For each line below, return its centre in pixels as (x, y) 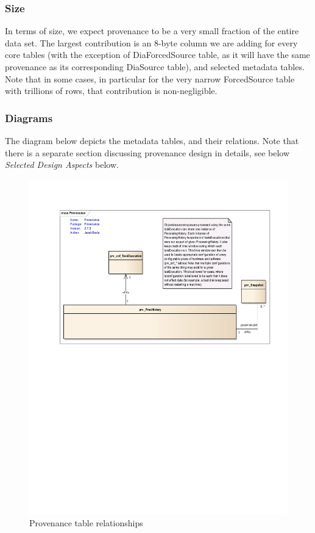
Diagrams (29, 118)
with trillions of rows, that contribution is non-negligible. (111, 91)
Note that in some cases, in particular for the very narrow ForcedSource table (150, 78)
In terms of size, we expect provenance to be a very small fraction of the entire (152, 31)
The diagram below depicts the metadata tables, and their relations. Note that (152, 140)
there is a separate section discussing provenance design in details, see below (147, 152)
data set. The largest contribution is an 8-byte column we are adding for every (151, 42)
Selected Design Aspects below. (62, 165)
